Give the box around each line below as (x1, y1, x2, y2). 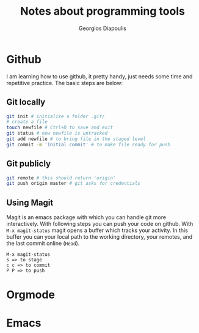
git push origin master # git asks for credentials (6, 181, 140, 187)
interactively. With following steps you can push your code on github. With (6, 220, 194, 228)
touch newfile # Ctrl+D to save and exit (6, 124, 114, 131)
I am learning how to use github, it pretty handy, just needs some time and (6, 72, 193, 80)
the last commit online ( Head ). (6, 240, 80, 247)
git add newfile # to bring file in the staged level (6, 136, 147, 142)
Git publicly (6, 159, 51, 169)
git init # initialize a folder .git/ (6, 113, 105, 119)
